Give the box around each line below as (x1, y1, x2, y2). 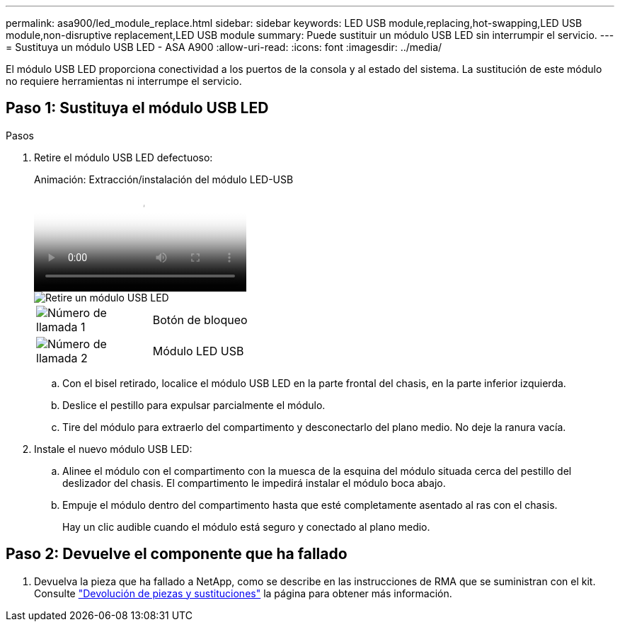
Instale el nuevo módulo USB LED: (34, 442, 193, 455)
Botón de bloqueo (152, 312, 248, 327)
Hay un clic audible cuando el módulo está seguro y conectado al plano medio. (62, 520, 430, 533)
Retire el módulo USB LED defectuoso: (34, 151, 213, 163)
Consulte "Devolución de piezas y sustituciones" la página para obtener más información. (34, 587, 452, 599)
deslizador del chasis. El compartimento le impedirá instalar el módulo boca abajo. (62, 476, 446, 489)
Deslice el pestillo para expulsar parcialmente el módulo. (62, 398, 326, 411)
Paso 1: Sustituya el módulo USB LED (6, 99, 269, 117)
